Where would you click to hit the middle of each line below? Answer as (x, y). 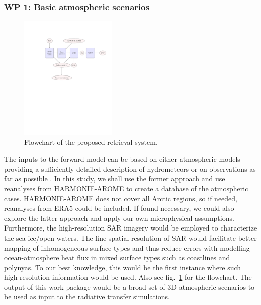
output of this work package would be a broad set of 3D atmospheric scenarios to (129, 287)
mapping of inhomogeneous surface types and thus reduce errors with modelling (127, 247)
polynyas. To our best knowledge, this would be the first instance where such (123, 267)
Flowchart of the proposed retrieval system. (91, 142)
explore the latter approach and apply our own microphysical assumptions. (119, 218)
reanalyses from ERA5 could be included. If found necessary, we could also (119, 208)
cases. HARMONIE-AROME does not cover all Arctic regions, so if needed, (121, 198)
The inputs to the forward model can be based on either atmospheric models (122, 159)
